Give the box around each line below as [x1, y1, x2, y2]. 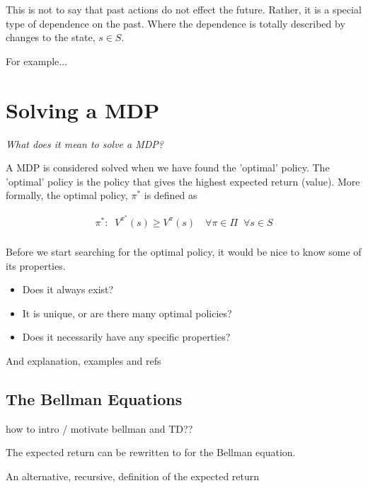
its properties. [6, 258, 66, 273]
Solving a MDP [6, 95, 160, 124]
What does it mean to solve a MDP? [6, 136, 164, 151]
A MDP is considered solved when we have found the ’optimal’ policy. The [6, 160, 330, 175]
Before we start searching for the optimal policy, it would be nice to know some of [6, 244, 362, 259]
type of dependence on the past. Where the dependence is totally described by [6, 16, 345, 30]
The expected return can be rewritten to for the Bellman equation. [6, 445, 296, 460]
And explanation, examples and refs [6, 353, 161, 368]
